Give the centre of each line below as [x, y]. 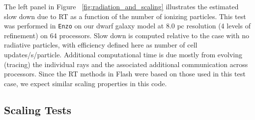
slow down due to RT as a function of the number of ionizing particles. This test [125, 16]
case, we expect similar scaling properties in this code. [85, 83]
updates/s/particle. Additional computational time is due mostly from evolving [123, 55]
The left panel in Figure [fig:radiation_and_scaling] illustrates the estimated [121, 6]
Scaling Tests [38, 109]
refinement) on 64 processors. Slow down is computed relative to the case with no [127, 35]
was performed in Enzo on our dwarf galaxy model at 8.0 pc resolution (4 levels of [127, 26]
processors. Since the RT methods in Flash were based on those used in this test [125, 74]
